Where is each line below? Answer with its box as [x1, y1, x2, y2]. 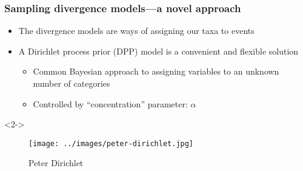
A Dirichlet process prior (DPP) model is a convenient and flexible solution [18, 44, 299, 57]
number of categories [33, 77, 110, 89]
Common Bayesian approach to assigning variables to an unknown [33, 65, 279, 78]
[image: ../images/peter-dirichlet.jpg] [28, 139, 194, 148]
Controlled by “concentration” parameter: [33, 97, 188, 110]
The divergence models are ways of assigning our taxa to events [18, 24, 255, 37]
